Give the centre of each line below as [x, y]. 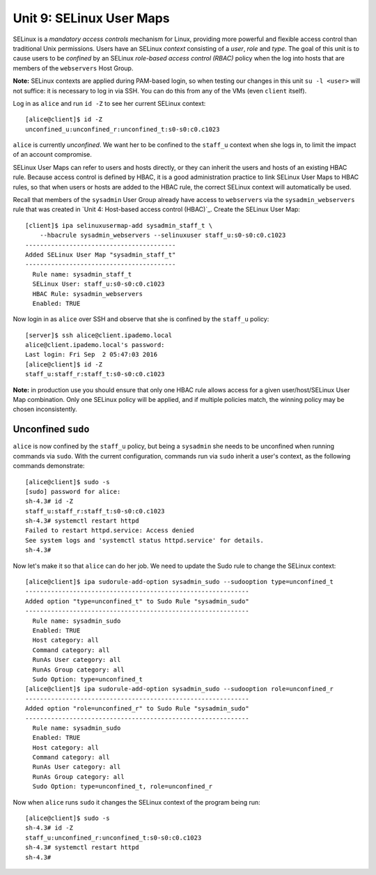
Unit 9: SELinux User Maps [91, 18]
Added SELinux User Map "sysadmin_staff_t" [101, 255]
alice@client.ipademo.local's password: [95, 345]
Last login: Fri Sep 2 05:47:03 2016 [92, 355]
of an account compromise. [52, 155]
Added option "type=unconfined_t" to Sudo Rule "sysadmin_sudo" [138, 601]
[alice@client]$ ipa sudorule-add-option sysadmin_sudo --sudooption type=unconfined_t [180, 582]
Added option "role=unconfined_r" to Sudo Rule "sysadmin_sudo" [138, 708]
